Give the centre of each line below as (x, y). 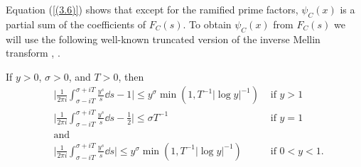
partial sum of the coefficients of (76, 24)
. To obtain (207, 24)
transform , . (33, 53)
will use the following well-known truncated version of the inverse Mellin (163, 39)
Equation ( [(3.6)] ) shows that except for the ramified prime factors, (152, 9)
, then (131, 76)
